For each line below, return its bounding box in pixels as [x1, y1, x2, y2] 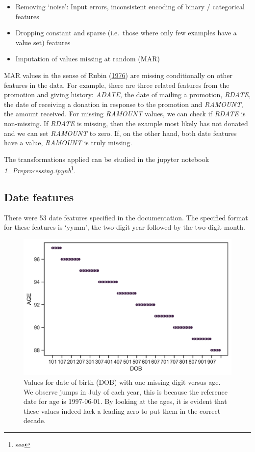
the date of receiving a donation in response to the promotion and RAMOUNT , [4, 99, 243, 109]
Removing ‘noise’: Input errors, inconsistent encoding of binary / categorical [15, 1, 245, 11]
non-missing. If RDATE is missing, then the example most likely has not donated [4, 118, 248, 128]
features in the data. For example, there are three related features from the [4, 80, 229, 90]
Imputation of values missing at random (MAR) [15, 53, 160, 64]
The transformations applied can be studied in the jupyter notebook [4, 154, 209, 164]
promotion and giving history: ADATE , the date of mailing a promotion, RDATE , [4, 89, 251, 100]
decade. [24, 415, 46, 425]
